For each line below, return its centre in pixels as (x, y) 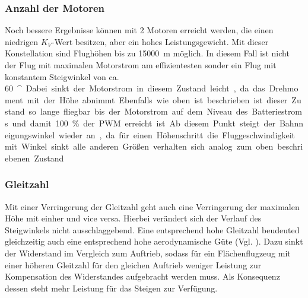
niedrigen (22, 41)
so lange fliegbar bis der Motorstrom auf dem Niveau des (138, 111)
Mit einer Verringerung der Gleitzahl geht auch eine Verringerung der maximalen (152, 206)
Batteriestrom (277, 111)
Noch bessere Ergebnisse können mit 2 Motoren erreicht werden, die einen (139, 30)
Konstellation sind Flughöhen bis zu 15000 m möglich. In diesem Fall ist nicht (147, 53)
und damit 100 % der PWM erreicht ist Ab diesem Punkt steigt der (144, 123)
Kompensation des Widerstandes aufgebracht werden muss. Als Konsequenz (142, 276)
